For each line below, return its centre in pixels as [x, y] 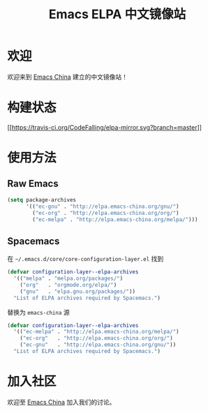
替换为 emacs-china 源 [38, 312]
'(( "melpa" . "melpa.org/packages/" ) [68, 279]
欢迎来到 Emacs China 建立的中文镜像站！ [67, 77]
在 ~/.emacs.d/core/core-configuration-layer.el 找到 [86, 259]
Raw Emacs [33, 184]
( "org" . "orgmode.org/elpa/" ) [68, 285]
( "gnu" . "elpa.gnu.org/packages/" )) [78, 291]
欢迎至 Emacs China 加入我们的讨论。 [61, 402]
